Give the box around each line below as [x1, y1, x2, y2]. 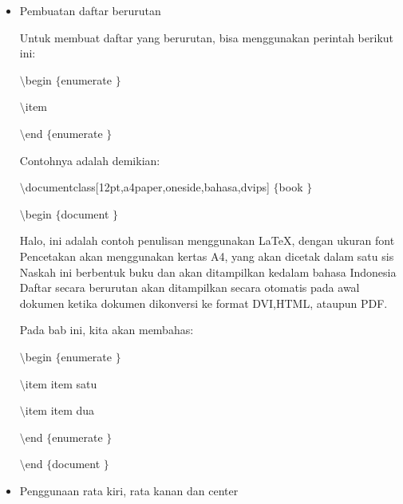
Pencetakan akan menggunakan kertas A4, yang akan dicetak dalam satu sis [19, 247, 394, 264]
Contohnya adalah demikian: [19, 152, 160, 168]
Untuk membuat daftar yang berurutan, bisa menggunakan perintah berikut [19, 29, 393, 45]
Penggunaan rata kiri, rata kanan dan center [19, 482, 239, 498]
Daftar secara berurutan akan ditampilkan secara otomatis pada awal [19, 279, 360, 296]
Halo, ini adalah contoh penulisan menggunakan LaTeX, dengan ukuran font [19, 232, 395, 249]
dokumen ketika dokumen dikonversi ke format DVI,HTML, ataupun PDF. [19, 294, 388, 311]
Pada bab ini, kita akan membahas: [19, 321, 194, 338]
